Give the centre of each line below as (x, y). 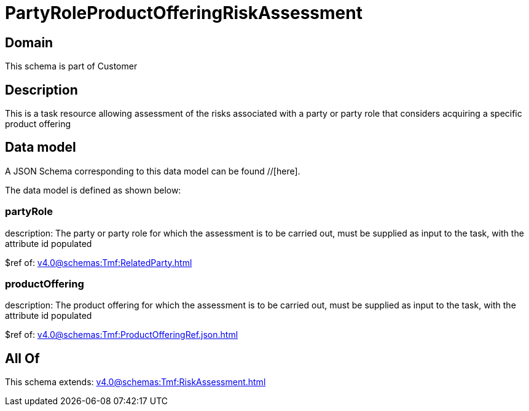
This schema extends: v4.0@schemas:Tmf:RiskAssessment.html (135, 382)
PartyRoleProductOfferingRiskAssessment (184, 13)
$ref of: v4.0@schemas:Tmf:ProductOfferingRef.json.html (122, 335)
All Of (22, 358)
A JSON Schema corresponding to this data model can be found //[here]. (153, 171)
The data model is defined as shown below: (93, 190)
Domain (29, 42)
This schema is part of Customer (71, 66)
